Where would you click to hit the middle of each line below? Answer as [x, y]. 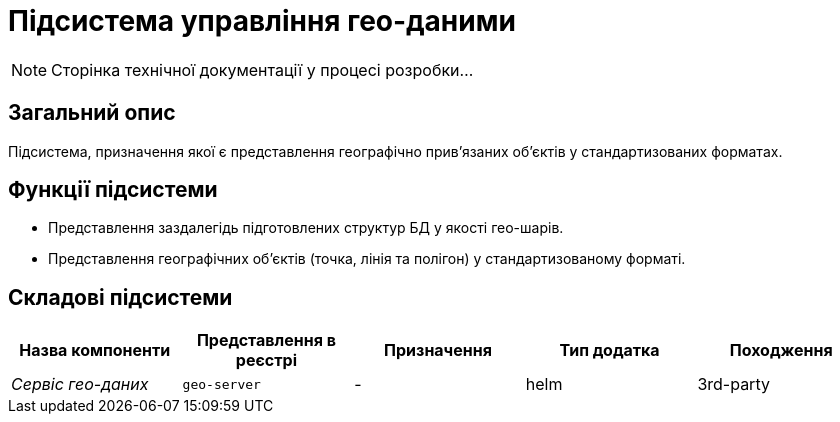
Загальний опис [92, 113]
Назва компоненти [95, 350]
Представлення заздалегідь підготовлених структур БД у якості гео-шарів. [306, 228]
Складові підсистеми [120, 297]
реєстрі [266, 360]
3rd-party [733, 384]
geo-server [221, 384]
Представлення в [266, 340]
